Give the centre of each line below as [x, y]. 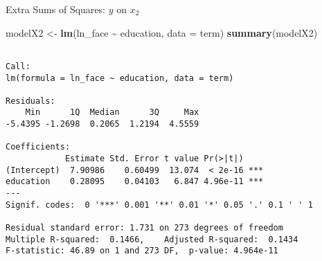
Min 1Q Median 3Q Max [112, 112]
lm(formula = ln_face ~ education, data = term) [120, 78]
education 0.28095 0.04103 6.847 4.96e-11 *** [135, 182]
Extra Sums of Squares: [55, 9]
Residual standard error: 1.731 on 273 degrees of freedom [144, 228]
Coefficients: [38, 147]
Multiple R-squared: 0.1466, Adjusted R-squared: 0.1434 [152, 239]
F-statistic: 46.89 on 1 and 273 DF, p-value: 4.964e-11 [142, 251]
